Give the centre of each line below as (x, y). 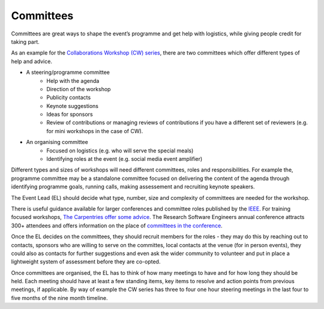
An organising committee (57, 142)
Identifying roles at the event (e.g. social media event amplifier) (124, 159)
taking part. (25, 41)
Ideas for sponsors (70, 115)
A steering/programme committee (68, 73)
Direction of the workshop (79, 89)
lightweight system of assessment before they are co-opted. (86, 262)
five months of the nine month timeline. (59, 298)
